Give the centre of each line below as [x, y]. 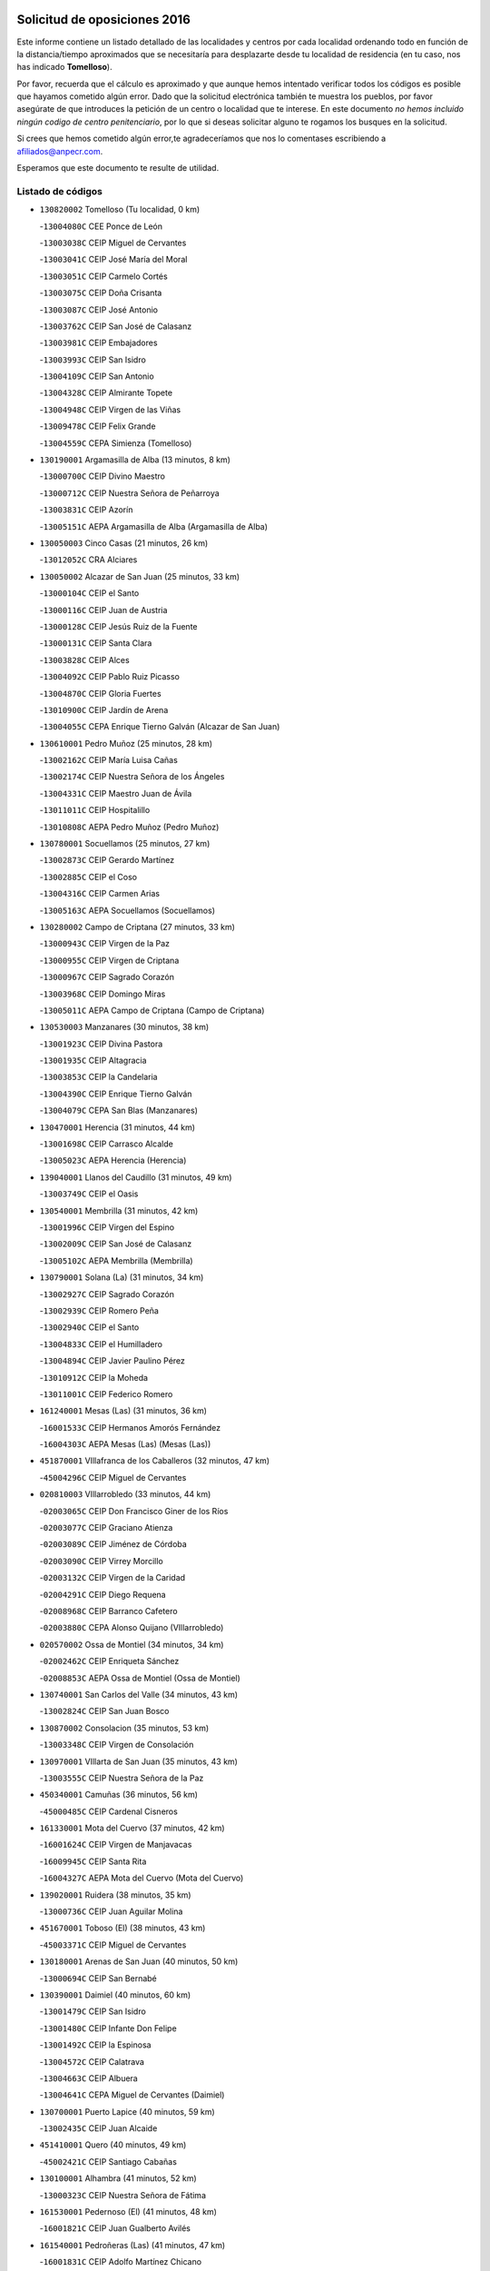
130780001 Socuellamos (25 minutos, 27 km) [125, 844]
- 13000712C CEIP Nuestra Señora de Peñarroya [129, 493]
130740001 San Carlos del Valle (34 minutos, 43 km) [139, 1694]
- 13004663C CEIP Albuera [88, 2078]
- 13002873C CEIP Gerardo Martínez [107, 860]
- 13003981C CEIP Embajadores [98, 343]
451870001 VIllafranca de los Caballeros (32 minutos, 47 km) [155, 1461]
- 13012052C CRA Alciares [88, 560]
